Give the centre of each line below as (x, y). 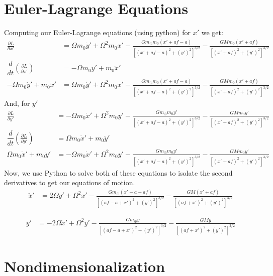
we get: (212, 32)
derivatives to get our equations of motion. (70, 182)
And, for (17, 103)
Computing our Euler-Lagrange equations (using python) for (97, 32)
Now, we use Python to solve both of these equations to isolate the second (118, 172)
